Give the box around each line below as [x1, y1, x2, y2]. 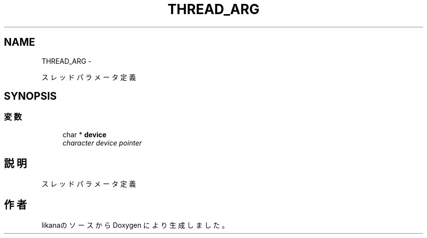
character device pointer [62, 138, 142, 147]
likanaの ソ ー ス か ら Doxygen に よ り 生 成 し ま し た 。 [41, 220, 229, 229]
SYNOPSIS [4, 90, 57, 103]
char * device [62, 130, 107, 139]
